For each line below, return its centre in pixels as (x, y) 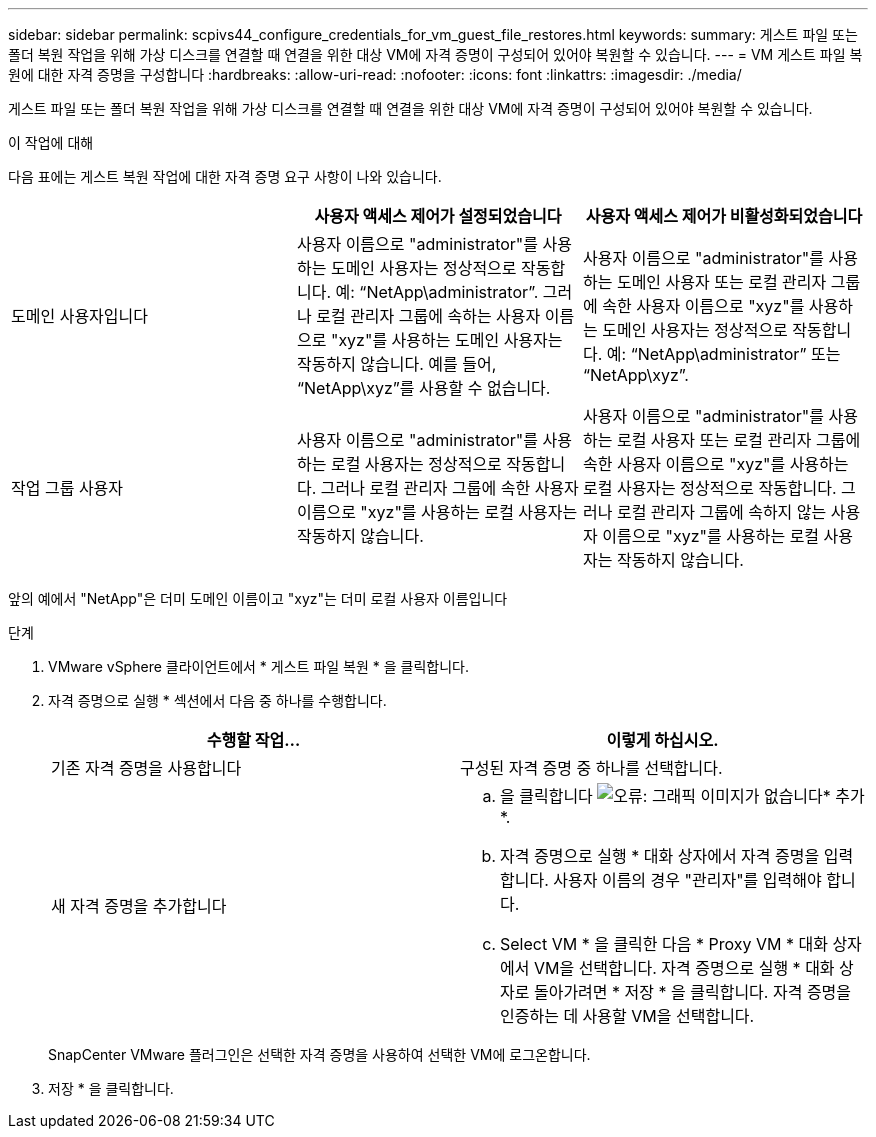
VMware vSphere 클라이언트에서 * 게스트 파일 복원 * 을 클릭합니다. (258, 666)
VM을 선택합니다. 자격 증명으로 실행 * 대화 (684, 968)
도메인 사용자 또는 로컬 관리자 (721, 282)
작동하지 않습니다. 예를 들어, (396, 364)
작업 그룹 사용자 (67, 488)
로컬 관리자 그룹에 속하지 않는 (721, 512)
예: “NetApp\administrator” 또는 (723, 354)
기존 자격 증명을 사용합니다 (146, 768)
